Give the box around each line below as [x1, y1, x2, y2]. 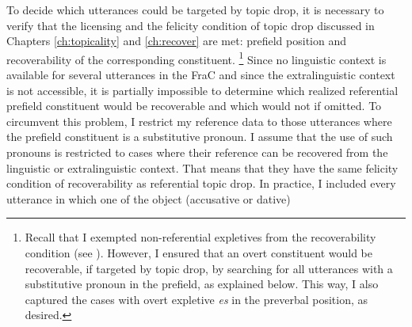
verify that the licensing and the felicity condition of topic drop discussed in [6, 17, 375, 33]
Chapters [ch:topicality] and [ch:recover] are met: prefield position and [6, 32, 346, 49]
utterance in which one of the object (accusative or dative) [6, 190, 291, 207]
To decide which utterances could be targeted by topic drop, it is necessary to [6, 2, 384, 17]
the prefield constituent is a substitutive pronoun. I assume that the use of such [6, 128, 393, 145]
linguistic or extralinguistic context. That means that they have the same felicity [6, 159, 399, 176]
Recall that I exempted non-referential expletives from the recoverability [25, 229, 376, 245]
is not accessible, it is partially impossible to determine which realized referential [6, 82, 399, 98]
